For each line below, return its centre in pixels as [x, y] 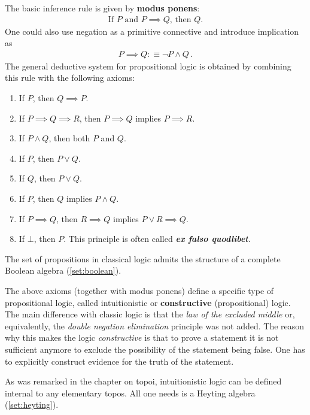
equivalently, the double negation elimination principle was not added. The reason [155, 325]
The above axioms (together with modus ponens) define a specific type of [139, 290]
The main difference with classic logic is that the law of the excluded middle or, [150, 314]
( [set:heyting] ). [32, 405]
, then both [69, 138]
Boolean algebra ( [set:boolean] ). [63, 270]
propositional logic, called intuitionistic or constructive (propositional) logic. [148, 302]
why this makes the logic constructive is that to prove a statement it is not [142, 337]
